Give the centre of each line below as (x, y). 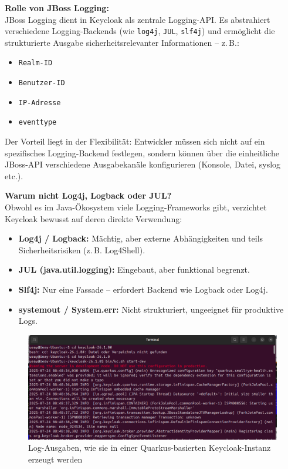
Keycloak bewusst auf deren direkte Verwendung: (94, 218)
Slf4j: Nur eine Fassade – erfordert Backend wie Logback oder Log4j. (143, 289)
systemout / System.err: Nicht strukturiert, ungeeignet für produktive (151, 309)
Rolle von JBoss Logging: (57, 8)
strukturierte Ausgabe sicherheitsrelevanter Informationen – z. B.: (122, 42)
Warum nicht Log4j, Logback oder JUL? (88, 195)
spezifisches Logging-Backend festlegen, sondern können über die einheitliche (142, 153)
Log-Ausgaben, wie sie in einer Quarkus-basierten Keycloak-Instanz (150, 448)
